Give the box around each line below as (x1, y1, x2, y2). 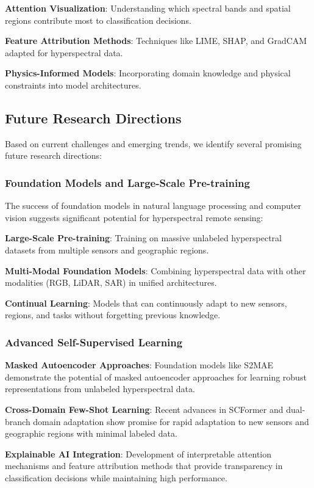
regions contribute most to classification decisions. (5, 13, 191, 26)
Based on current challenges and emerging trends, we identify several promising (5, 137, 302, 150)
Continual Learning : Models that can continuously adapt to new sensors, (5, 296, 287, 309)
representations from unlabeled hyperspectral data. (5, 382, 195, 395)
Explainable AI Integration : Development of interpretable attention (5, 447, 272, 460)
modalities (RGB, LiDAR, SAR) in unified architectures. (5, 276, 217, 289)
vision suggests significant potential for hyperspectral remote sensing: (5, 211, 263, 224)
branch (5, 415, 30, 428)
